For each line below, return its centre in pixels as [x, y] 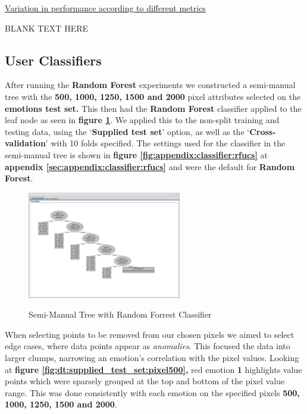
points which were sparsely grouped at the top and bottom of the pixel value [145, 381]
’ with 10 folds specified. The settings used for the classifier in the [165, 143]
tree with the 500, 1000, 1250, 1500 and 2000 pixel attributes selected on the [153, 96]
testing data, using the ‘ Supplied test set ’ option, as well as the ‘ [127, 131]
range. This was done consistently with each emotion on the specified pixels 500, [152, 392]
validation [25, 143]
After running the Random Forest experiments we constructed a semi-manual [150, 85]
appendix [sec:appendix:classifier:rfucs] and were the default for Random [150, 166]
